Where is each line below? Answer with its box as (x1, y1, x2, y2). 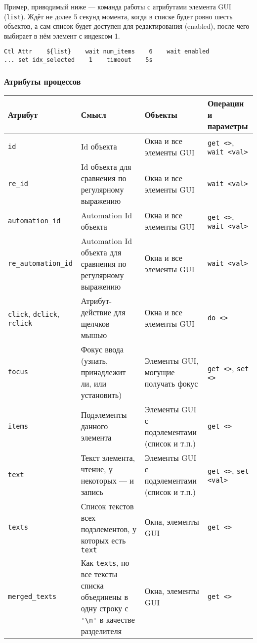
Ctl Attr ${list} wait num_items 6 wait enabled (4, 48, 210, 55)
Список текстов (81, 500, 134, 512)
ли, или (81, 377, 107, 389)
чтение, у (81, 463, 113, 475)
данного (81, 420, 108, 432)
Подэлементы (81, 409, 127, 421)
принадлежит (81, 366, 126, 378)
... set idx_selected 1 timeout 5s (4, 56, 153, 64)
